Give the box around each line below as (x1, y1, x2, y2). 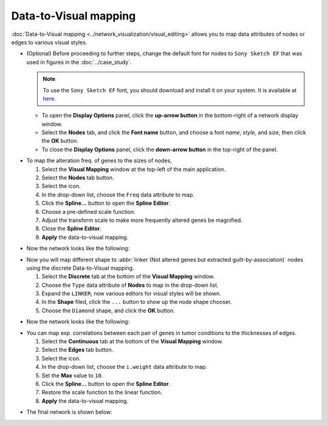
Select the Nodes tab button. (41, 174, 114, 182)
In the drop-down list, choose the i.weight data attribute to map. (41, 363, 208, 371)
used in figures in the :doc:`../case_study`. (26, 58, 132, 66)
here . (43, 95, 56, 102)
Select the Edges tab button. (41, 346, 114, 354)
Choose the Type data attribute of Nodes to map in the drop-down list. (41, 281, 219, 289)
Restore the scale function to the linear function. (41, 389, 163, 396)
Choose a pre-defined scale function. (41, 208, 136, 215)
